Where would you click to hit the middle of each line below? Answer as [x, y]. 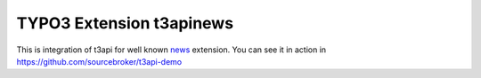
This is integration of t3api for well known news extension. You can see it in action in [171, 50]
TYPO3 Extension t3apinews [125, 23]
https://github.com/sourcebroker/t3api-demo [99, 61]
